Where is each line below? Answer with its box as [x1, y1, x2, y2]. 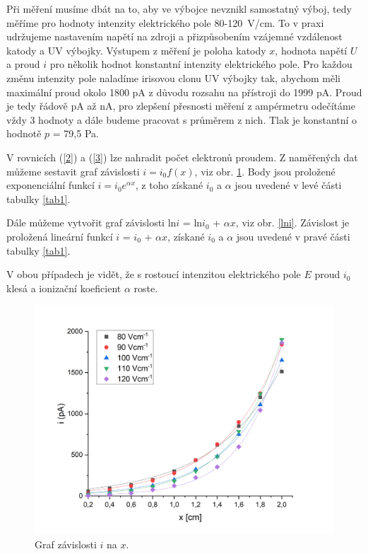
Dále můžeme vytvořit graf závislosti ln [6, 215, 177, 230]
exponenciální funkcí [6, 178, 95, 192]
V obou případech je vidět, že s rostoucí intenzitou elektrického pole [6, 267, 301, 282]
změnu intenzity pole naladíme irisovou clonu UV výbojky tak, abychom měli [6, 70, 341, 85]
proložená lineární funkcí [6, 229, 113, 243]
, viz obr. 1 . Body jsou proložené [194, 163, 336, 178]
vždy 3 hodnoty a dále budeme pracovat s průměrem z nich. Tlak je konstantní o [6, 112, 357, 127]
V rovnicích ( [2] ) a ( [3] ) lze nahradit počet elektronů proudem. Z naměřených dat [6, 149, 358, 164]
